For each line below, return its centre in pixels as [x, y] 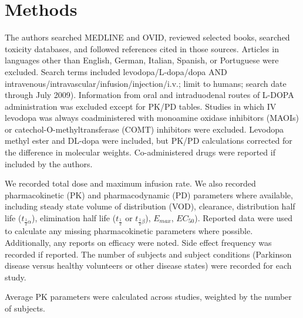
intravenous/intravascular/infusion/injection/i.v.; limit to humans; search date [146, 83]
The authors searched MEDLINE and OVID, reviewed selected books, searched [147, 37]
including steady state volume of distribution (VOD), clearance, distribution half [150, 206]
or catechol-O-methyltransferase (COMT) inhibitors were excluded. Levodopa [144, 129]
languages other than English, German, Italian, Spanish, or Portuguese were [142, 60]
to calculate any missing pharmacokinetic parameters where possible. [129, 231]
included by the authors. [49, 163]
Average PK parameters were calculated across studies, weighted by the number [148, 297]
